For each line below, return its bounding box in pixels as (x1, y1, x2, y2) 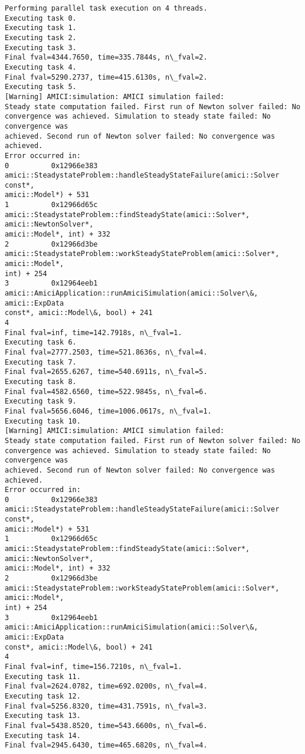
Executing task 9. (5, 397, 77, 406)
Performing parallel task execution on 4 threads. (5, 4, 208, 12)
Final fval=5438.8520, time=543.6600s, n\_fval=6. (5, 721, 208, 730)
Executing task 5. (5, 83, 77, 91)
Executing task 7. (5, 358, 77, 366)
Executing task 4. (5, 63, 77, 71)
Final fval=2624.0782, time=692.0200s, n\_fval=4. (5, 682, 208, 691)
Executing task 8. (5, 377, 77, 386)
